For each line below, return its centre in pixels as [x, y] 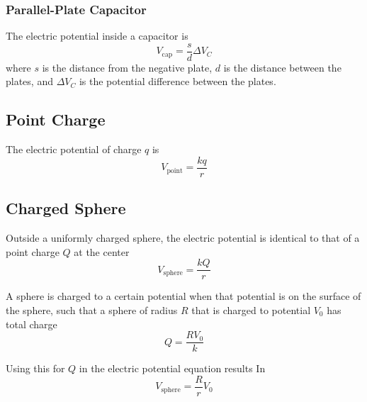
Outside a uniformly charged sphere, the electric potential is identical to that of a [183, 238]
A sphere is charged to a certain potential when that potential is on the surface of [183, 296]
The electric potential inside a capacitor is [97, 36]
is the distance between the [282, 67]
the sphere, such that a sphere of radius [92, 309]
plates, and [29, 81]
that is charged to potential [251, 309]
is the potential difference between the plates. [177, 81]
